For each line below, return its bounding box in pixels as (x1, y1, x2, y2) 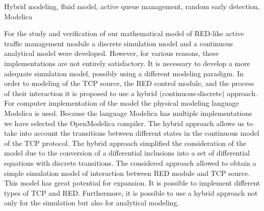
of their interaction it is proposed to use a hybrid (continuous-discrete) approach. (4, 87, 257, 98)
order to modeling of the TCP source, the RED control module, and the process (4, 78, 254, 88)
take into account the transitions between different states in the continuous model (4, 128, 259, 138)
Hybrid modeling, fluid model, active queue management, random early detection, (4, 1, 260, 11)
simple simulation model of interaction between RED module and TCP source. (4, 167, 250, 178)
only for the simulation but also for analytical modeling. (4, 197, 179, 208)
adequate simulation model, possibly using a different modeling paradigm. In (4, 68, 244, 78)
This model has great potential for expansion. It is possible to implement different (4, 177, 260, 188)
